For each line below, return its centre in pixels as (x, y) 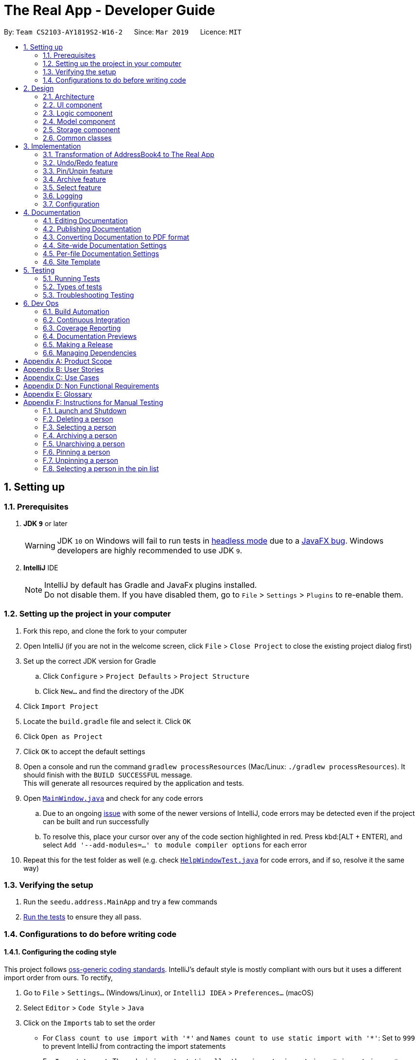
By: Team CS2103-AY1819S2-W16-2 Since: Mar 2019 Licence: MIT (123, 32)
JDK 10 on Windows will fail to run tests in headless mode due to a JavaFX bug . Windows (220, 540)
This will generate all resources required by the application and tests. (134, 783)
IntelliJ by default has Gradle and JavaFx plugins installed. (151, 585)
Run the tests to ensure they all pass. (82, 917)
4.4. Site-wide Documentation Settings (105, 245)
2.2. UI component (73, 105)
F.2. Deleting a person (78, 419)
